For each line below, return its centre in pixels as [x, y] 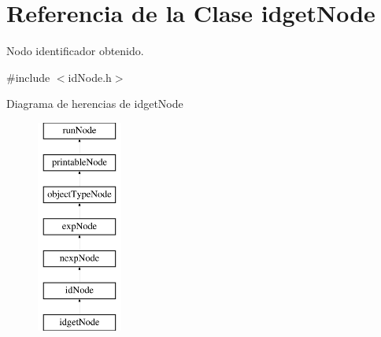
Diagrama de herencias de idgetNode [95, 104]
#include [28, 77]
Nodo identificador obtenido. [75, 51]
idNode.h [90, 77]
